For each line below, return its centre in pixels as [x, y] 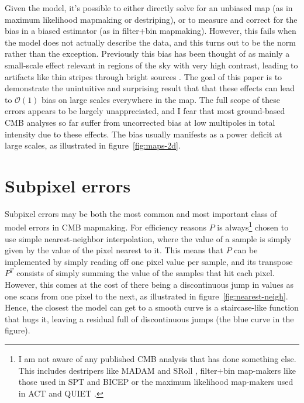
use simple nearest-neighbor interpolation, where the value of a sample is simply [148, 238]
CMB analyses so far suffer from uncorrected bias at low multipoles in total [140, 122]
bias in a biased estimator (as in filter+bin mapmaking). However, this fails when [151, 31]
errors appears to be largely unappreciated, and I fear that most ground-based [145, 111]
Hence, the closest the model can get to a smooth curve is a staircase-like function [152, 307]
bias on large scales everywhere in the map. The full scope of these [161, 99]
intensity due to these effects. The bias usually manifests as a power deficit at [144, 134]
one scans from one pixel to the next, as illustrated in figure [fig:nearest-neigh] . [146, 296]
